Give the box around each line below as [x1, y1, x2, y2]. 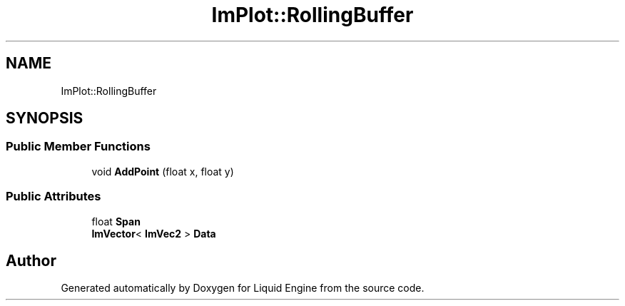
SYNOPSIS [6, 109, 83, 128]
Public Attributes [6, 189, 101, 204]
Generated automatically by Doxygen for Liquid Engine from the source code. [61, 282, 425, 295]
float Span [91, 215, 141, 228]
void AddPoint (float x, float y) [91, 165, 234, 178]
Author [6, 251, 56, 270]
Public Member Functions [6, 139, 151, 154]
